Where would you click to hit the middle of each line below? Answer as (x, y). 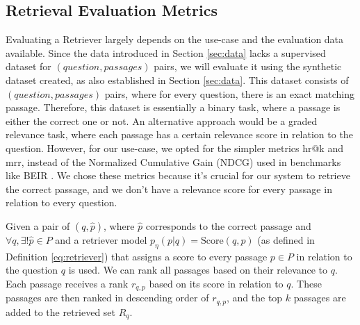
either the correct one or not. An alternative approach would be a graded (162, 120)
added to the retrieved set (61, 311)
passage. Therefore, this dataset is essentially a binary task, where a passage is (173, 107)
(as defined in (286, 239)
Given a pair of (38, 225)
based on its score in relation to (216, 283)
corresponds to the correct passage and (228, 225)
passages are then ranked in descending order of (107, 298)
